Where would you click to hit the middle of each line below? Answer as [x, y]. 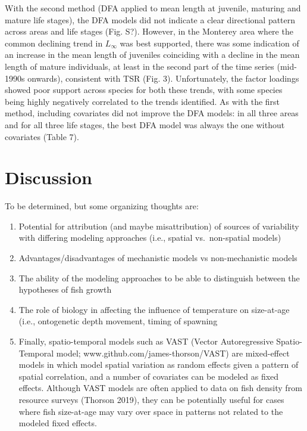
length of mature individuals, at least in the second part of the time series [140, 66]
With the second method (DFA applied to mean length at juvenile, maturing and [153, 8]
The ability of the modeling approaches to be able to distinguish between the [159, 277]
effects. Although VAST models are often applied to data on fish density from [160, 388]
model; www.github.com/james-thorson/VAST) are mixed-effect [173, 353]
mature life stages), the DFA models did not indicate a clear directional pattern [150, 19]
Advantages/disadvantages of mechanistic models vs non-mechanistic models [158, 258]
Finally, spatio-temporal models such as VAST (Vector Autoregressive [146, 341]
